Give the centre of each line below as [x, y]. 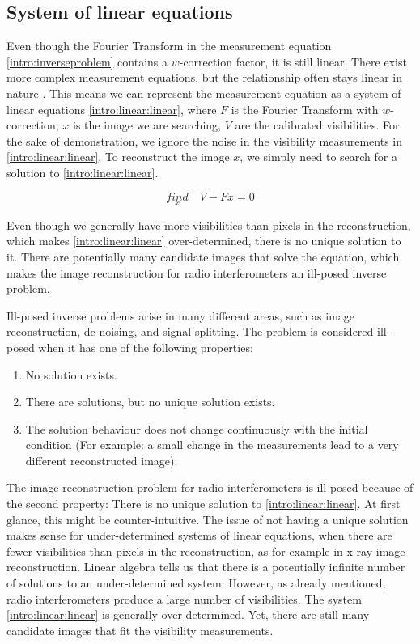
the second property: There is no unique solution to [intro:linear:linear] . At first [204, 504]
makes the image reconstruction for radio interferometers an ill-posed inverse [197, 272]
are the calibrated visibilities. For [317, 125]
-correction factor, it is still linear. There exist [293, 61]
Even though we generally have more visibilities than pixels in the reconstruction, [209, 225]
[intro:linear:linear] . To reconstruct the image [118, 157]
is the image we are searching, [146, 125]
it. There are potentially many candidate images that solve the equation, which [203, 256]
